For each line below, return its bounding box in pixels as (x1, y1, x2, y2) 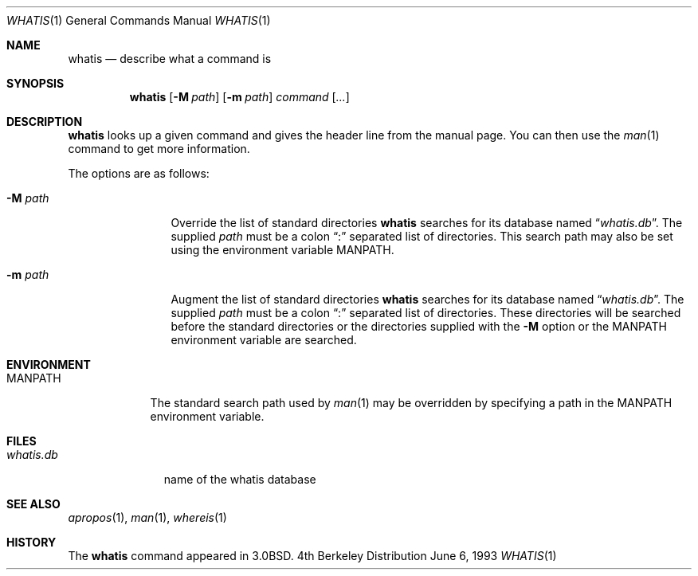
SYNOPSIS (6, 76, 65, 90)
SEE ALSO (6, 497, 61, 511)
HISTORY (6, 535, 57, 549)
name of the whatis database (163, 472, 316, 486)
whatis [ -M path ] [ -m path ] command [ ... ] (129, 90, 350, 104)
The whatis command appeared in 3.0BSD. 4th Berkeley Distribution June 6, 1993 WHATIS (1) (68, 549, 557, 562)
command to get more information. (68, 142, 250, 155)
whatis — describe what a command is (68, 52, 272, 65)
